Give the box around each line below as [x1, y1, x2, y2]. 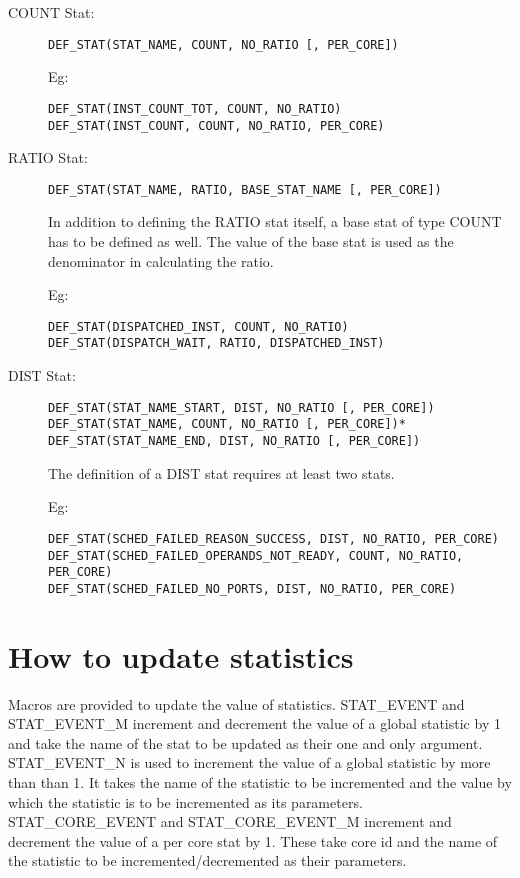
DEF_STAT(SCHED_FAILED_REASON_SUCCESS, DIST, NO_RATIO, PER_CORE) [48, 531, 500, 546]
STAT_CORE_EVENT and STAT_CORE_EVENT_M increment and [8, 811, 452, 832]
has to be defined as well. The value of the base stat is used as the [48, 231, 454, 251]
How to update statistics [8, 635, 354, 676]
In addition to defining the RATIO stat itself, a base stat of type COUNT [48, 211, 502, 232]
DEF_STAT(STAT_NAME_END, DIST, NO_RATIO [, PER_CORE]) [48, 434, 421, 448]
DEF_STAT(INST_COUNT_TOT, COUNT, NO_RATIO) [48, 101, 342, 116]
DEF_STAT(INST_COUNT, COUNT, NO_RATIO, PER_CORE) [48, 118, 385, 133]
